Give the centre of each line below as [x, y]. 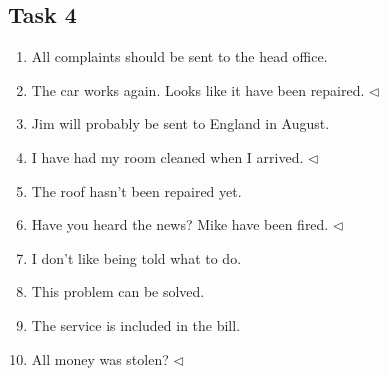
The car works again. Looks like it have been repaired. [198, 89]
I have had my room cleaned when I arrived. [167, 156]
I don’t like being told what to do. [136, 257]
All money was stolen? [100, 358]
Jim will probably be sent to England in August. [180, 123]
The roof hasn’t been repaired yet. [136, 190]
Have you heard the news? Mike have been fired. [180, 224]
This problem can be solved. [118, 291]
